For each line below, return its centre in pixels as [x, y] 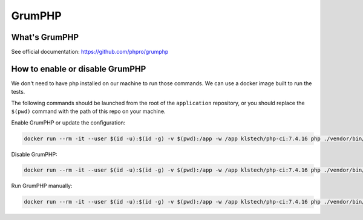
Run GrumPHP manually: [42, 186]
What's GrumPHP [45, 37]
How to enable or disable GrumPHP [79, 69]
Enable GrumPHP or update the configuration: [68, 122]
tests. [18, 92]
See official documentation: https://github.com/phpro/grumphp [90, 52]
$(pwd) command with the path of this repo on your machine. [88, 111]
